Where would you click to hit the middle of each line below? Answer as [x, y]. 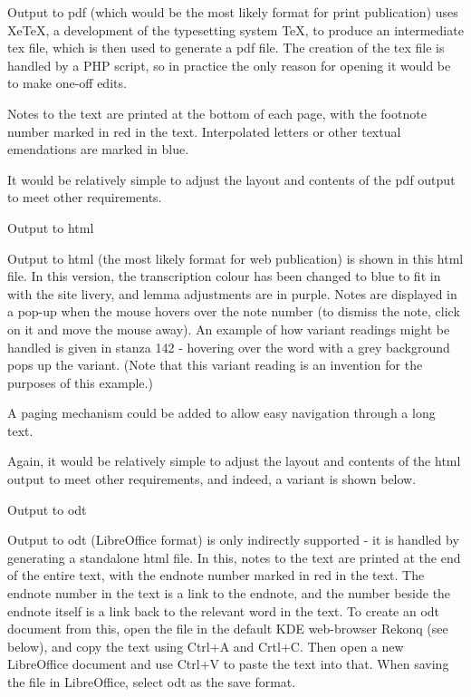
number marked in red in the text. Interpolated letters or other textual [204, 131]
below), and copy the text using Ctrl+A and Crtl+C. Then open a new [206, 646]
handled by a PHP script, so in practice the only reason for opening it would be [229, 65]
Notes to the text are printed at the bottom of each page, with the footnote [217, 113]
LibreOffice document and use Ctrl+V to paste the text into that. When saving [228, 664]
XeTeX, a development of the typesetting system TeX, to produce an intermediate [235, 29]
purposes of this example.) [80, 382]
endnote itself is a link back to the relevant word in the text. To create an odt [224, 610]
